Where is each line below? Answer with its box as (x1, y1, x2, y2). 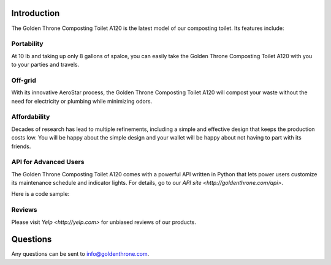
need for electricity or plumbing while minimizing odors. (11, 97, 153, 105)
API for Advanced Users (11, 158, 85, 166)
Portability (11, 40, 44, 48)
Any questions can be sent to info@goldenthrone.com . (11, 250, 150, 258)
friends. (11, 143, 31, 150)
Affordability (11, 113, 50, 121)
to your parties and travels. (11, 61, 80, 69)
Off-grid (11, 76, 37, 84)
